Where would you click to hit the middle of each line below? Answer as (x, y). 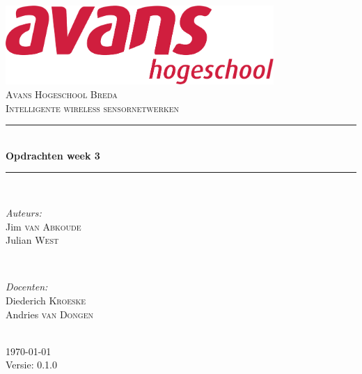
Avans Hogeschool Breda (62, 94)
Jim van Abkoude (44, 226)
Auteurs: (24, 212)
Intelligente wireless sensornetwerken (93, 108)
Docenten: (27, 287)
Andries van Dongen (50, 314)
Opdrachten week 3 (53, 155)
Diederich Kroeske (46, 300)
